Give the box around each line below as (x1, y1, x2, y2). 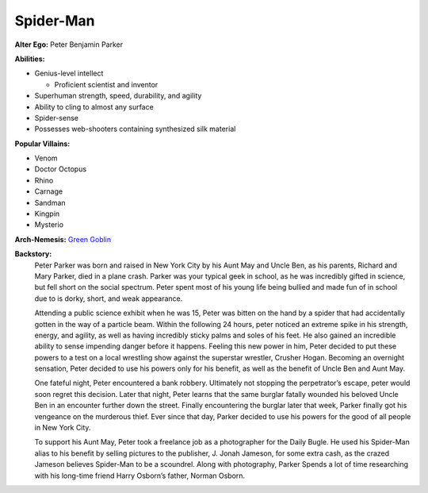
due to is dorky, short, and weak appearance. (34, 294, 183, 303)
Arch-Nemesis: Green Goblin (14, 234, 112, 244)
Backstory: (14, 249, 52, 259)
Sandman (34, 198, 67, 207)
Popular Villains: (14, 139, 71, 148)
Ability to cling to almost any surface (34, 102, 154, 111)
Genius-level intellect (34, 68, 104, 79)
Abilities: (14, 54, 45, 64)
